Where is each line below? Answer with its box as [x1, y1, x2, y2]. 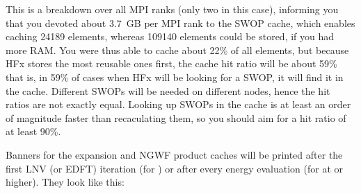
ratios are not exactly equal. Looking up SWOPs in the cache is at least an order [6, 97, 351, 112]
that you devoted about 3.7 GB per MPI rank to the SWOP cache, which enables [6, 15, 355, 30]
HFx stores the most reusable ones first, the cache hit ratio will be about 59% [6, 56, 337, 71]
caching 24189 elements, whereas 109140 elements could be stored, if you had [6, 29, 335, 44]
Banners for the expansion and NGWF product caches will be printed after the [6, 147, 343, 161]
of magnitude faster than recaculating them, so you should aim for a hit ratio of [6, 110, 346, 125]
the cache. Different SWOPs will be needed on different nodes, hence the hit [6, 83, 330, 98]
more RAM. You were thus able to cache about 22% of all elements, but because [6, 42, 349, 57]
